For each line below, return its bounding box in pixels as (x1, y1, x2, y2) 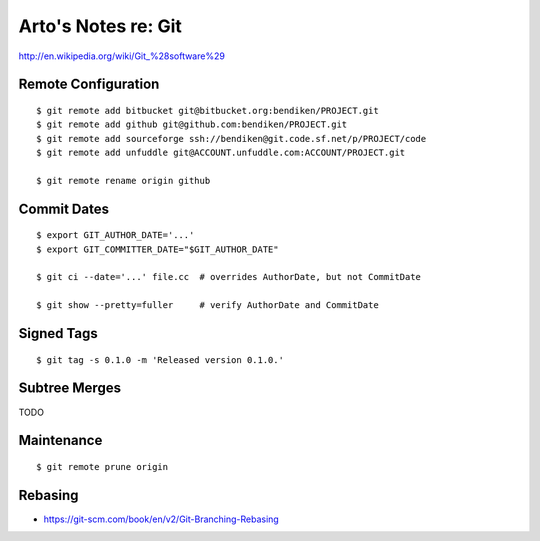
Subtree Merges (18, 380, 122, 397)
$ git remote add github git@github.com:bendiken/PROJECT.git (36, 119, 348, 130)
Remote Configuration (18, 76, 160, 93)
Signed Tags (18, 325, 99, 342)
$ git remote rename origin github (36, 175, 211, 186)
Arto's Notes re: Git (18, 15, 182, 37)
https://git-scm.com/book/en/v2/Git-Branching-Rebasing (43, 513, 279, 525)
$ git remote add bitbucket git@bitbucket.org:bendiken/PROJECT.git (36, 105, 379, 116)
